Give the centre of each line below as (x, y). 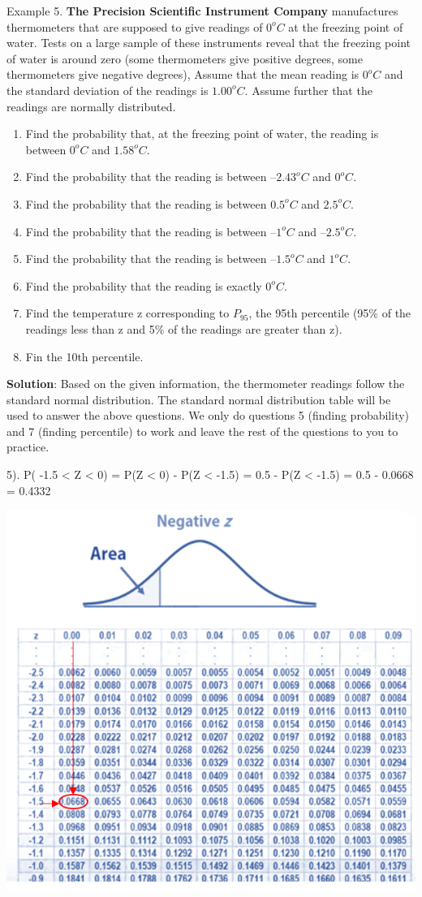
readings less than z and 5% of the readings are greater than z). (184, 328)
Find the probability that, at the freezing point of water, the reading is (202, 134)
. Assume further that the (308, 90)
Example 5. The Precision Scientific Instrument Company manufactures (202, 11)
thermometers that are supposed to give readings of (135, 26)
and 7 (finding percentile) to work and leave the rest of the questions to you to (202, 431)
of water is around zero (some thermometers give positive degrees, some (185, 58)
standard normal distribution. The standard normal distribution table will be (199, 399)
